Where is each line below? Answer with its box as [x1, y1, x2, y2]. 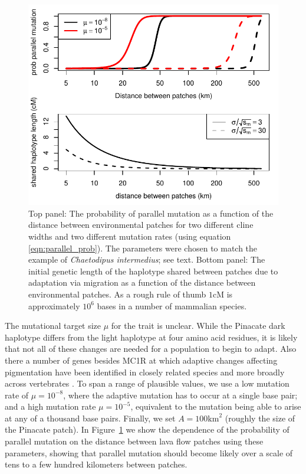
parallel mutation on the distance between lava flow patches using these [5, 435, 264, 447]
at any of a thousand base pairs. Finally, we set [5, 411, 176, 424]
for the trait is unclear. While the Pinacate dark [111, 319, 285, 332]
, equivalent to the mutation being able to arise [130, 400, 301, 413]
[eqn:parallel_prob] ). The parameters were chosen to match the [28, 241, 258, 254]
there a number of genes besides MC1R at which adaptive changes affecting [5, 354, 278, 366]
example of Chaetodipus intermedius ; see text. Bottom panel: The [28, 253, 265, 266]
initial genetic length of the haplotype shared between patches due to [28, 264, 278, 277]
